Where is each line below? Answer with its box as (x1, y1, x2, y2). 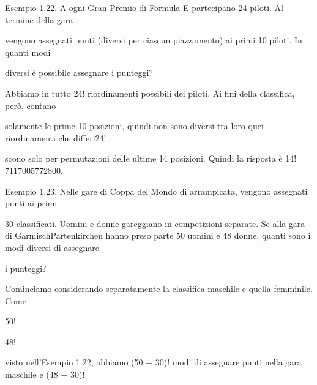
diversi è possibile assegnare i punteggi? (5, 66, 153, 79)
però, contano (5, 99, 56, 111)
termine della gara (5, 13, 73, 26)
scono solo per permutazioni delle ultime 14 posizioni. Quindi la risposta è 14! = (5, 152, 306, 165)
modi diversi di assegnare (5, 241, 99, 253)
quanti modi (5, 45, 51, 58)
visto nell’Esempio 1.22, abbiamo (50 (5, 356, 143, 368)
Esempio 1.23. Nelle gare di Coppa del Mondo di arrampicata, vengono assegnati (5, 184, 308, 197)
